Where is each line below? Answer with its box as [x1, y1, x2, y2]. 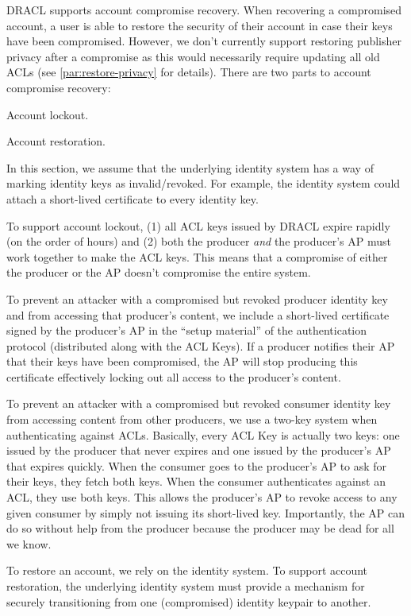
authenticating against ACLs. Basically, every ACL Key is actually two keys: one [6, 426, 400, 443]
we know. [6, 535, 52, 552]
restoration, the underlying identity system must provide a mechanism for [6, 578, 365, 594]
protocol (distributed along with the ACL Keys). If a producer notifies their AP [6, 337, 395, 354]
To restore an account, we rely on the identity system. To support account [6, 562, 368, 579]
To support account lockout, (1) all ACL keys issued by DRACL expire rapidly [6, 217, 390, 234]
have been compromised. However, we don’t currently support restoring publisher [6, 33, 402, 49]
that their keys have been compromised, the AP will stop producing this [6, 353, 358, 370]
